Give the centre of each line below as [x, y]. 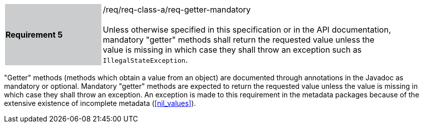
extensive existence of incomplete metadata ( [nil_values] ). [100, 103]
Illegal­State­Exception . [145, 60]
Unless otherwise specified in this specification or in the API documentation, [247, 30]
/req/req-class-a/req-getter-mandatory [177, 10]
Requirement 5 [34, 35]
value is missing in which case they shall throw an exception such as [232, 50]
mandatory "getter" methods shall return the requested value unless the [239, 40]
